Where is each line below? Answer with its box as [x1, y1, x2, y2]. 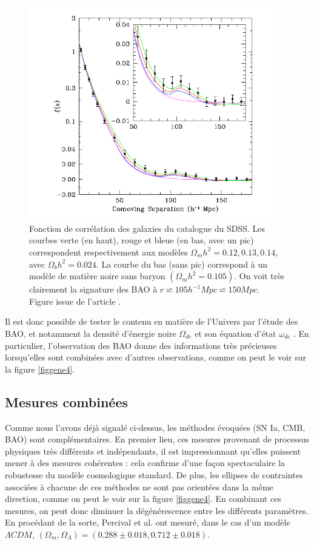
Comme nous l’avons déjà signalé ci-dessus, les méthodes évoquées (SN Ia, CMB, [5, 421, 306, 433]
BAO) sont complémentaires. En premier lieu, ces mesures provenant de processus [5, 433, 310, 445]
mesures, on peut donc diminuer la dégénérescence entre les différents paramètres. [5, 504, 309, 516]
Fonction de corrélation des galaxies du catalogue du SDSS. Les [29, 222, 266, 234]
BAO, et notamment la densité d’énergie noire [5, 327, 176, 339]
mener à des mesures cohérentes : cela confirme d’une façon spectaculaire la [5, 456, 286, 469]
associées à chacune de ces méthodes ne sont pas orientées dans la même [5, 480, 273, 493]
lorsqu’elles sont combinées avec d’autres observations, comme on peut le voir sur [5, 351, 306, 364]
